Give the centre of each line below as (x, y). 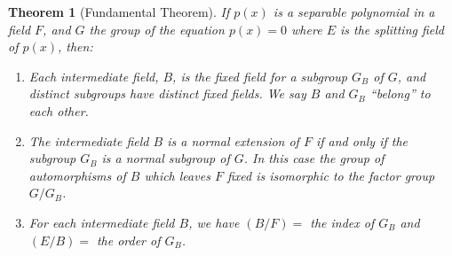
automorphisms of (77, 175)
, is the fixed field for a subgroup (260, 76)
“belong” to (400, 93)
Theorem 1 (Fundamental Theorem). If (119, 12)
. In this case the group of (314, 158)
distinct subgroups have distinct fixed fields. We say (167, 93)
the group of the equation (157, 29)
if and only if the (362, 140)
